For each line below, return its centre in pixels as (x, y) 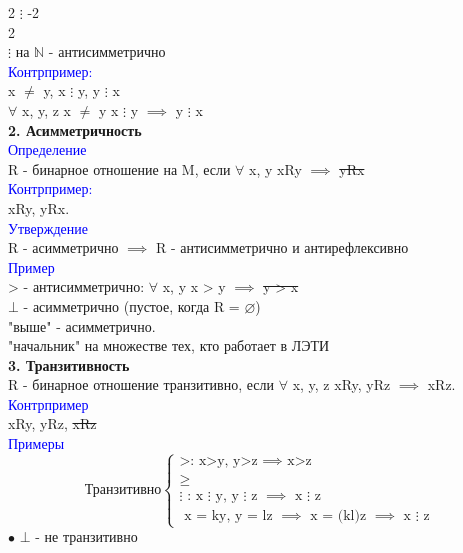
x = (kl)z (338, 516)
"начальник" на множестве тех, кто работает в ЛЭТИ (169, 345)
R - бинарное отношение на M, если (119, 168)
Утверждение (48, 227)
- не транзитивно (86, 536)
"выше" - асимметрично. (82, 325)
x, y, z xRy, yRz (341, 384)
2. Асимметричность (75, 129)
